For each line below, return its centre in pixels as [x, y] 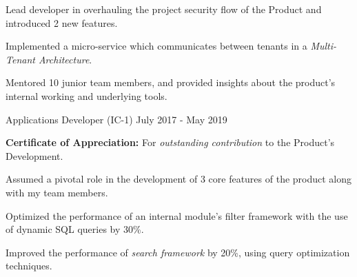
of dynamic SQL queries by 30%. [75, 229]
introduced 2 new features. [62, 22]
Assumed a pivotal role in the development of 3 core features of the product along [179, 179]
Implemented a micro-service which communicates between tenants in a [156, 46]
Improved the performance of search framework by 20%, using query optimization [178, 252]
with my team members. [57, 192]
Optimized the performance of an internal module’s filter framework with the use [177, 215]
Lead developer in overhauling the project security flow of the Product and [164, 9]
